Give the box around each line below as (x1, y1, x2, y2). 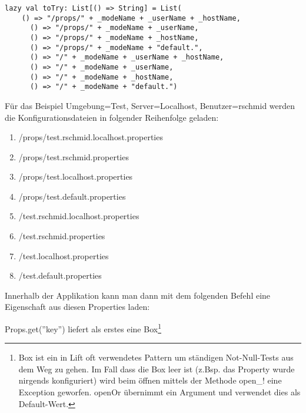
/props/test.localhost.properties (18, 170, 133, 183)
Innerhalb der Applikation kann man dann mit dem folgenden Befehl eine (5, 289, 271, 301)
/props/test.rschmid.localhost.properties (18, 131, 163, 143)
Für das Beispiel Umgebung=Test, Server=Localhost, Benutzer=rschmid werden (5, 99, 295, 111)
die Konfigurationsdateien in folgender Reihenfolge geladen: (5, 111, 219, 123)
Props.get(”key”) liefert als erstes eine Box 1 (5, 321, 162, 335)
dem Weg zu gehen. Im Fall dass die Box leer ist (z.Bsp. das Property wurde (18, 362, 295, 375)
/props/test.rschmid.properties (18, 150, 129, 163)
